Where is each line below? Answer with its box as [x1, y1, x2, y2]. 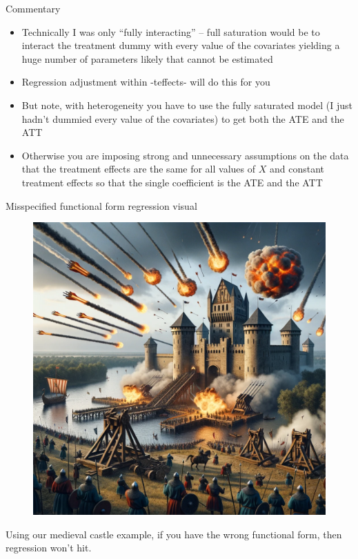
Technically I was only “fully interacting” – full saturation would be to [21, 24, 320, 39]
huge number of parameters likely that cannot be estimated [21, 51, 273, 66]
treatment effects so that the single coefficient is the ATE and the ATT [21, 175, 323, 189]
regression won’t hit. [6, 540, 92, 555]
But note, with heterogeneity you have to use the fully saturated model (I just [21, 97, 353, 112]
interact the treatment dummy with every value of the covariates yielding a [21, 38, 340, 52]
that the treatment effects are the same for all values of [21, 161, 256, 176]
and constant [269, 161, 324, 176]
